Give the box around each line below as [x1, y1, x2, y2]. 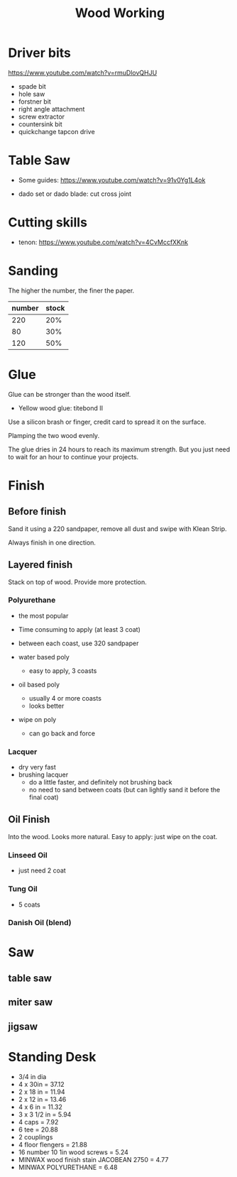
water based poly [18, 652, 70, 661]
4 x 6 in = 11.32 [18, 1102, 63, 1111]
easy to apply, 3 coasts [28, 666, 97, 675]
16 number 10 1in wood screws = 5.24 [18, 1148, 128, 1156]
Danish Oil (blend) [8, 918, 72, 928]
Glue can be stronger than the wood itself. [8, 390, 131, 398]
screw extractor [18, 112, 65, 121]
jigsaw [8, 1020, 38, 1032]
